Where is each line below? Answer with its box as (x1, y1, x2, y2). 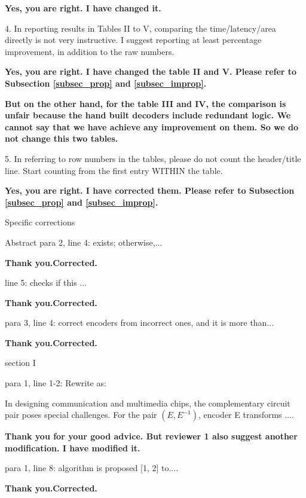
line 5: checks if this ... (5, 276, 87, 289)
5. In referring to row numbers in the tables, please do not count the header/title (5, 152, 301, 164)
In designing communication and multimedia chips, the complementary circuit (5, 396, 290, 409)
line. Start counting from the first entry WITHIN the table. (5, 164, 223, 176)
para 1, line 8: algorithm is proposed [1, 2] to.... (5, 462, 179, 474)
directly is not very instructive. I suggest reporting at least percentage (5, 33, 262, 46)
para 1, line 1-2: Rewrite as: (5, 377, 106, 389)
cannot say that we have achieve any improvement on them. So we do (5, 120, 298, 133)
